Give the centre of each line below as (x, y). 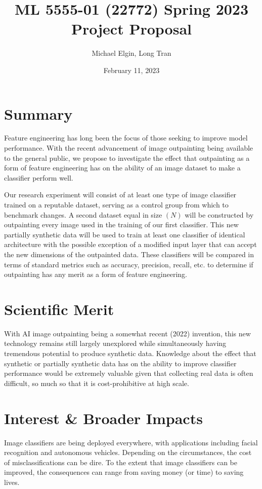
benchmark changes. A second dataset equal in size (83, 214)
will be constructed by (219, 214)
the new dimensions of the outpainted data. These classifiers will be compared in (129, 254)
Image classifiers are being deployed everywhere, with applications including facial (131, 442)
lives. (12, 482)
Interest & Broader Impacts (103, 418)
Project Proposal (132, 29)
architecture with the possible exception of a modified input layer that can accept (130, 244)
